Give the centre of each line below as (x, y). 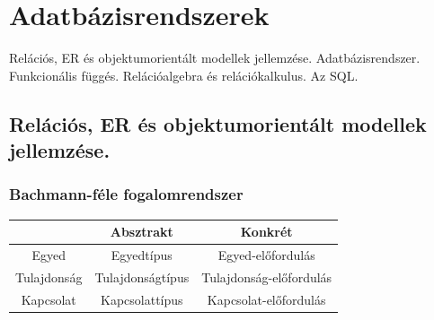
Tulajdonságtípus (142, 277)
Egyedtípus (142, 255)
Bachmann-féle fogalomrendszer (126, 194)
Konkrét (266, 232)
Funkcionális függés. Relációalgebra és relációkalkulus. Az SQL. (184, 75)
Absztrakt (142, 232)
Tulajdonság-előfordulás (267, 277)
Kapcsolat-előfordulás (266, 299)
